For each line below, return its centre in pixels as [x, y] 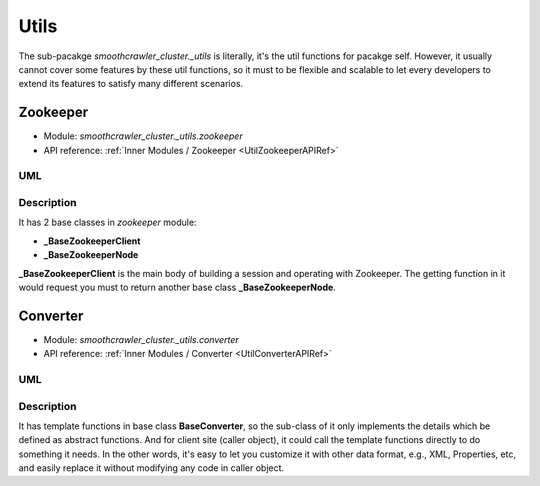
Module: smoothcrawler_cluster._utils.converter [141, 339]
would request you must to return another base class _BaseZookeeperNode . [177, 287]
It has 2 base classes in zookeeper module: [107, 222]
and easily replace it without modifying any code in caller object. [151, 468]
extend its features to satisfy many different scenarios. [131, 84]
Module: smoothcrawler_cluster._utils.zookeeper [143, 136]
